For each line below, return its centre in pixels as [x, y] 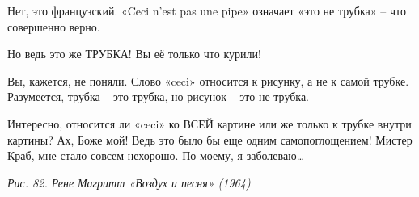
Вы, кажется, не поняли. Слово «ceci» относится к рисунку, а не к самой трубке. [208, 80]
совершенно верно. [54, 26]
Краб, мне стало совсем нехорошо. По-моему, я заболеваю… [156, 155]
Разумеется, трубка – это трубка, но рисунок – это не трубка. [159, 96]
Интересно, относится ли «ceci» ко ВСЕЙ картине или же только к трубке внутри [209, 123]
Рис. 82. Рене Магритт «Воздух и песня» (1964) [129, 182]
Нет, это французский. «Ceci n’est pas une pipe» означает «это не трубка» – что [207, 10]
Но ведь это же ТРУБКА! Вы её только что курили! [134, 54]
